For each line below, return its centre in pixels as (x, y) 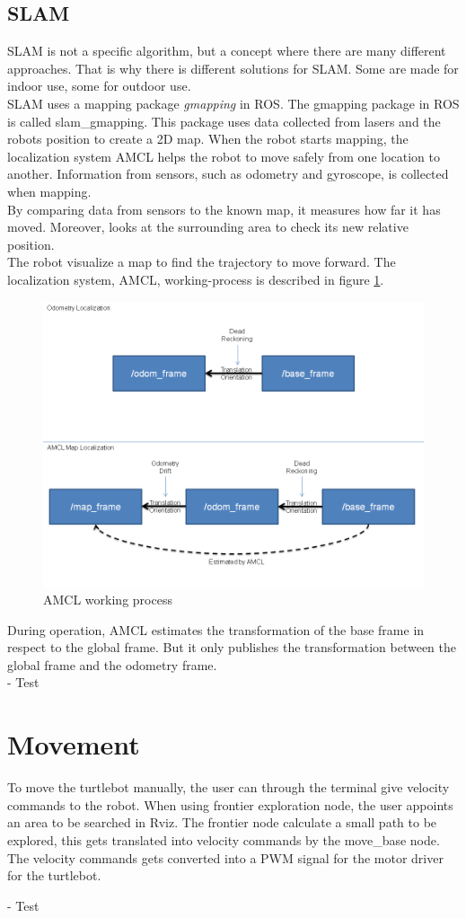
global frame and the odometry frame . (112, 664)
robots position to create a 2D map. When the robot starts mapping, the (208, 139)
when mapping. (49, 191)
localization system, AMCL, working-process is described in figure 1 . (196, 279)
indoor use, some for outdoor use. (99, 86)
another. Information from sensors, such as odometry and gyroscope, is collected (228, 174)
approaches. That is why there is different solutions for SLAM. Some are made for (233, 68)
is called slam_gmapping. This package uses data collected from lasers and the (224, 121)
